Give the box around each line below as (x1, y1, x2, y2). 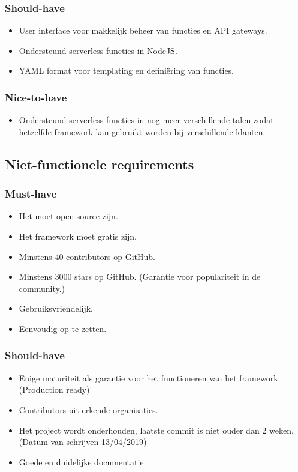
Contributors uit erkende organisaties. (19, 403, 158, 416)
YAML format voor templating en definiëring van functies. (19, 64, 234, 77)
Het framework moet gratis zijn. (19, 230, 137, 242)
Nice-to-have (5, 89, 67, 104)
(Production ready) (19, 383, 90, 396)
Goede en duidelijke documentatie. (19, 455, 146, 468)
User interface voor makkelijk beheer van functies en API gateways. (19, 24, 267, 37)
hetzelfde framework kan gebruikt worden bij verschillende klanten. (19, 125, 266, 138)
